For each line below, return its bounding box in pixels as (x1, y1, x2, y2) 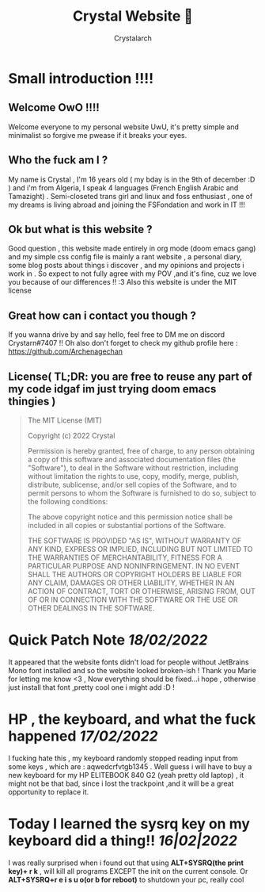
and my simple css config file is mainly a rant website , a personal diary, (8, 252, 243, 262)
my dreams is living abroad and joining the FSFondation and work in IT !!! (8, 200, 245, 209)
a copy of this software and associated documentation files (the (27, 455, 236, 464)
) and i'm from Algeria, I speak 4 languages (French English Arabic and (8, 182, 239, 193)
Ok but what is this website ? (8, 222, 153, 236)
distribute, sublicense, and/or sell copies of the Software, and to (27, 480, 237, 489)
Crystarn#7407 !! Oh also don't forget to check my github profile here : (8, 339, 238, 348)
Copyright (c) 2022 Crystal (27, 431, 115, 440)
